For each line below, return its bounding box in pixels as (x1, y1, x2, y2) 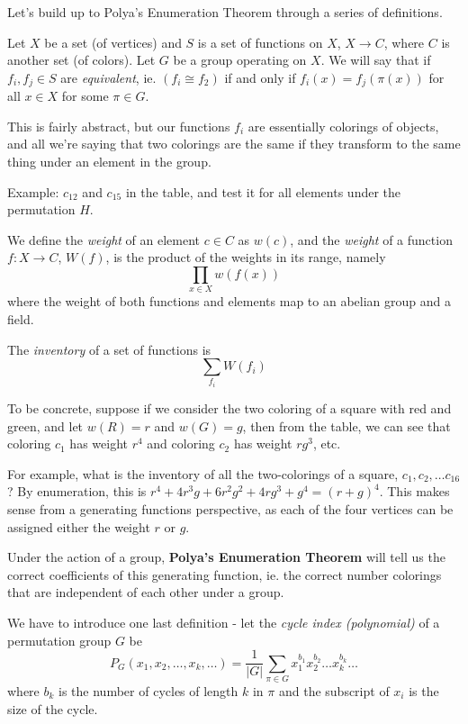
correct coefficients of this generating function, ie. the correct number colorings (7, 565, 442, 584)
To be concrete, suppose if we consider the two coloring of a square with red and (7, 399, 452, 418)
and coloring (147, 434, 215, 453)
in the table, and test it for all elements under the (125, 182, 401, 201)
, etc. (312, 434, 341, 453)
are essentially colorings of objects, (247, 116, 439, 135)
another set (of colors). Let (7, 50, 156, 69)
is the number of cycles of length (58, 681, 238, 700)
